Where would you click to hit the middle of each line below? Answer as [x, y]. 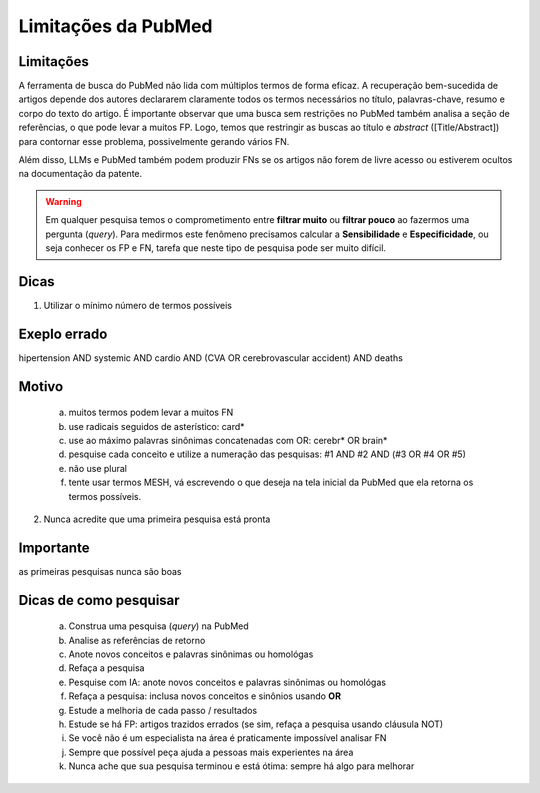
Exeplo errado [63, 333]
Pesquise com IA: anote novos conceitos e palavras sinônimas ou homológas [227, 682]
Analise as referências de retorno [137, 640]
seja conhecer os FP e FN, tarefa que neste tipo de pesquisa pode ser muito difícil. [216, 247]
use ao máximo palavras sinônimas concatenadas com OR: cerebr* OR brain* [228, 440]
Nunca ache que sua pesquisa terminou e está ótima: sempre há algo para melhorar [241, 766]
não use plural [97, 468]
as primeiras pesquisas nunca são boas [100, 571]
